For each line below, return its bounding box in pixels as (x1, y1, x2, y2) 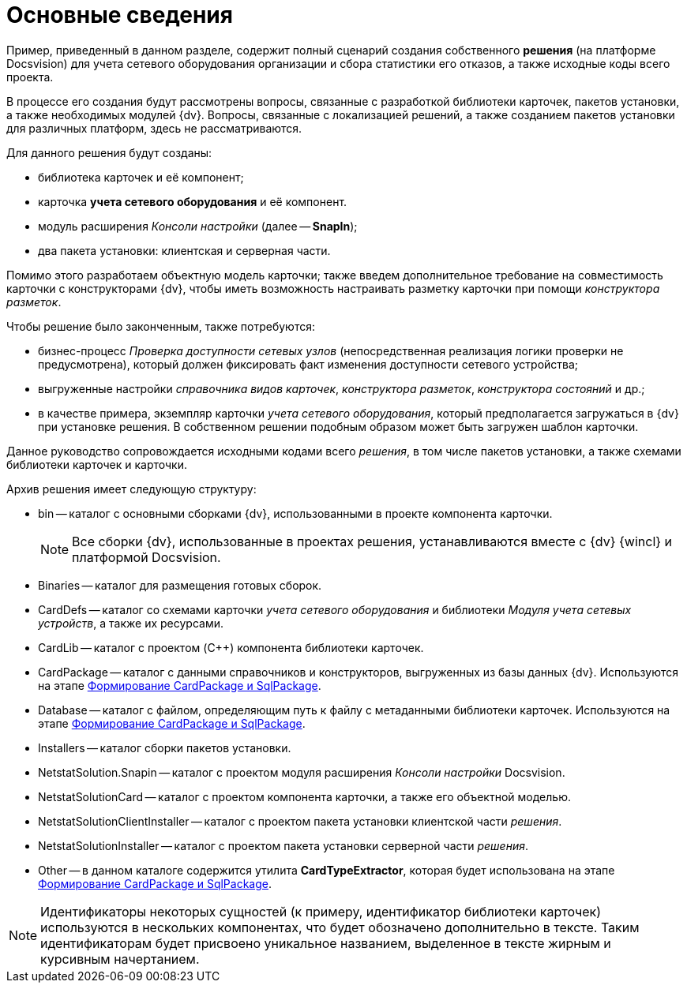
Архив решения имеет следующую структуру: (6, 481, 257, 496)
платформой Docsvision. (72, 549, 221, 565)
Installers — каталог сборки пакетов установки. (38, 740, 291, 755)
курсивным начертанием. (40, 950, 200, 967)
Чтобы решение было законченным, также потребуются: (6, 319, 316, 333)
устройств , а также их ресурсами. (38, 616, 223, 630)
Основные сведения (6, 2, 233, 28)
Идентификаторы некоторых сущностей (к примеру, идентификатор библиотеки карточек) (40, 903, 602, 920)
